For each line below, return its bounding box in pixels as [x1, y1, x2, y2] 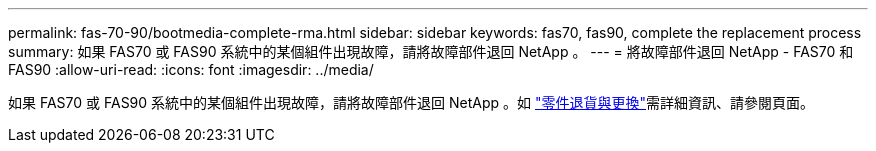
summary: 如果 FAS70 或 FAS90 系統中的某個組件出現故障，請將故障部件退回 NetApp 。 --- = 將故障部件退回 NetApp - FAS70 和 [8, 43, 854, 60]
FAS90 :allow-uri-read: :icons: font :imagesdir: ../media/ [8, 61, 374, 78]
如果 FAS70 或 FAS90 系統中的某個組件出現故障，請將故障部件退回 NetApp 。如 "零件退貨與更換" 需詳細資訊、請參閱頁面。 [8, 94, 815, 111]
